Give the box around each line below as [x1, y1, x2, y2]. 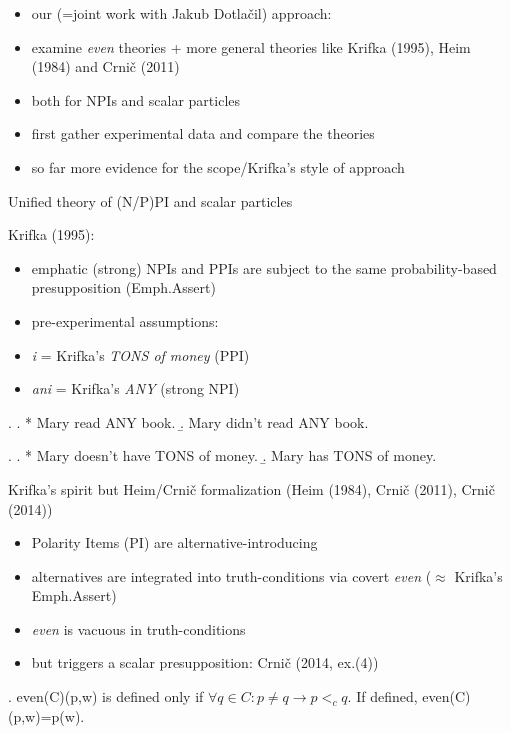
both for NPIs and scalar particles [31, 89, 241, 110]
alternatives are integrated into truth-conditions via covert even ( [31, 565, 432, 586]
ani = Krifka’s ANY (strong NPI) [31, 378, 240, 399]
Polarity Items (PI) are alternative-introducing [31, 532, 318, 553]
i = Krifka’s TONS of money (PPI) [31, 344, 250, 365]
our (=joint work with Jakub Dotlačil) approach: [31, 3, 332, 23]
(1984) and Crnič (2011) [31, 56, 180, 77]
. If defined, [347, 686, 418, 707]
